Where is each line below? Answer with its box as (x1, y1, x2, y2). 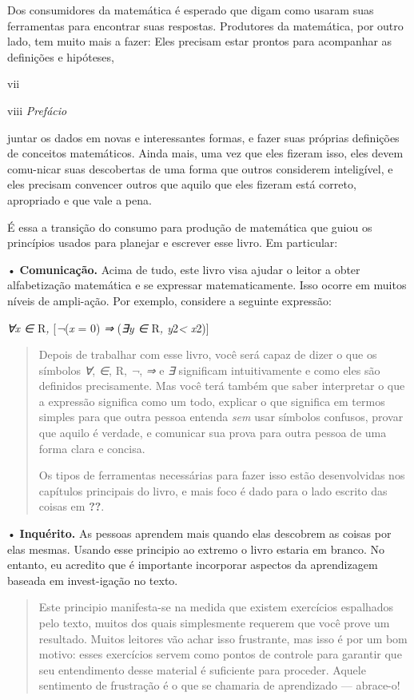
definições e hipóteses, (7, 48, 114, 65)
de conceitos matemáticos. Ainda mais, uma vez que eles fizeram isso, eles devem (7, 145, 404, 161)
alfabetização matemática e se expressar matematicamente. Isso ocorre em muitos (7, 276, 407, 293)
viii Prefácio (7, 101, 67, 118)
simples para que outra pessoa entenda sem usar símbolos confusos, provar (38, 408, 404, 425)
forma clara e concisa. (38, 439, 145, 456)
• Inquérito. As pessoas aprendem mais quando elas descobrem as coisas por (7, 525, 392, 542)
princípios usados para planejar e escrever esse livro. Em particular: (7, 234, 338, 251)
